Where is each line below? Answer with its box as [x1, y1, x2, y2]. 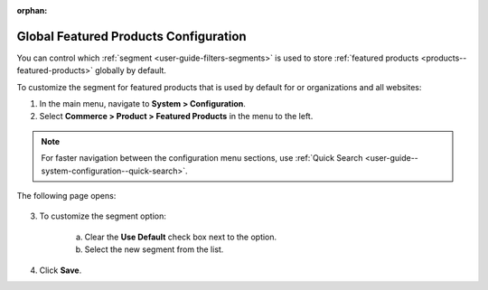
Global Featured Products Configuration [16, 28, 248, 44]
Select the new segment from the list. [84, 244, 224, 255]
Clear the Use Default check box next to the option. [84, 231, 277, 242]
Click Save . [39, 265, 82, 276]
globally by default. [95, 65, 167, 76]
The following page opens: [16, 191, 117, 201]
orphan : [16, 5, 48, 15]
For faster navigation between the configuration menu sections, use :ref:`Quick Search [41, 153, 363, 164]
